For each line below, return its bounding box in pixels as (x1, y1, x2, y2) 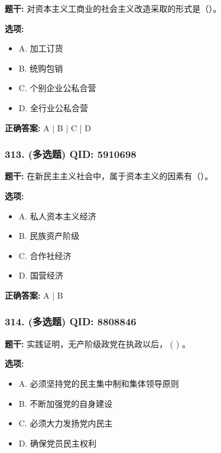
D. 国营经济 (18, 269, 64, 281)
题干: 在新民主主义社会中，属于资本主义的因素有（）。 (5, 170, 213, 182)
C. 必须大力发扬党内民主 (18, 417, 113, 429)
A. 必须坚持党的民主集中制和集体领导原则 (18, 377, 179, 389)
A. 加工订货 (18, 42, 63, 54)
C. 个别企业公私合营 (18, 82, 96, 94)
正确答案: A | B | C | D (5, 121, 91, 134)
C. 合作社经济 (18, 249, 71, 261)
